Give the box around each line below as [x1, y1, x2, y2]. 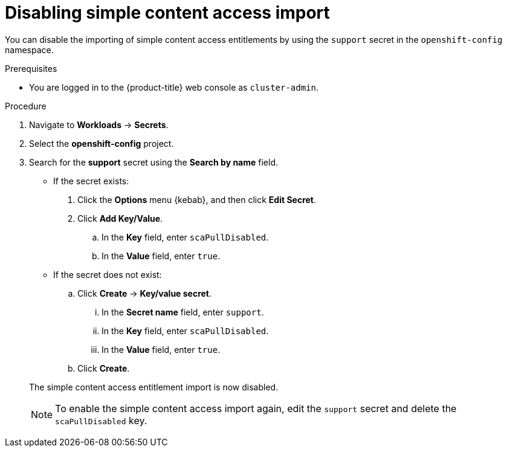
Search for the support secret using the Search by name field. [29, 157, 279, 167]
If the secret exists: [53, 175, 129, 186]
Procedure [5, 100, 47, 111]
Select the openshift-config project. [29, 138, 174, 149]
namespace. [5, 44, 54, 55]
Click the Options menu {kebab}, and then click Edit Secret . [77, 194, 317, 205]
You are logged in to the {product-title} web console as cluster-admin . [29, 82, 319, 92]
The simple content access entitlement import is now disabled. [29, 381, 279, 392]
